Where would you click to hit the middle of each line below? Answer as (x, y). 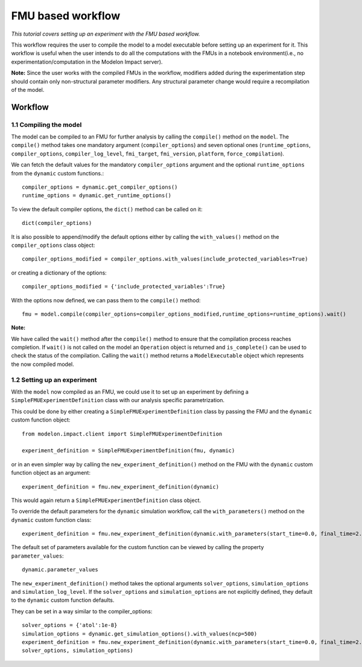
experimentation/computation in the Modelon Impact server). (87, 62)
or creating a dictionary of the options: (59, 273)
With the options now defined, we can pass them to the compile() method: (106, 300)
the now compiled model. (43, 364)
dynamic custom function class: (51, 519)
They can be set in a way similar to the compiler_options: (82, 611)
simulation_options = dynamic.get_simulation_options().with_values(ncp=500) (140, 634)
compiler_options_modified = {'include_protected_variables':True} (124, 287)
